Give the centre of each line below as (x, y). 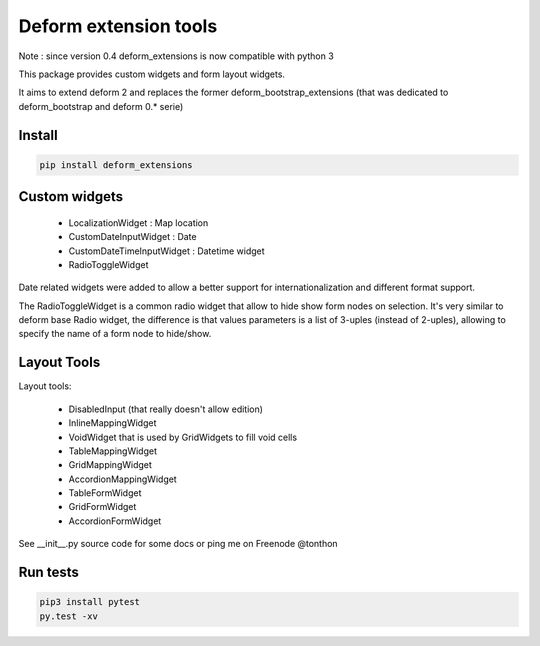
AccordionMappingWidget (122, 479)
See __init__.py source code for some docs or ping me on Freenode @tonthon (178, 544)
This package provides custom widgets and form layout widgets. (151, 74)
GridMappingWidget (110, 465)
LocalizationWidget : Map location (138, 222)
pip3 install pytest (89, 602)
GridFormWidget (102, 507)
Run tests (48, 572)
